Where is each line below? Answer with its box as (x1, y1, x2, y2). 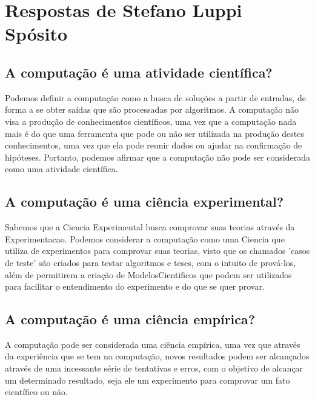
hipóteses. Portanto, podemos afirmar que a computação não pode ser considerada (5, 150, 310, 163)
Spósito (5, 21, 68, 46)
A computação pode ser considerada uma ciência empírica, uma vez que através (5, 338, 300, 350)
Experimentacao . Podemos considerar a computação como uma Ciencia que (5, 232, 285, 245)
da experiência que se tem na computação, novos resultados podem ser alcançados (5, 350, 310, 362)
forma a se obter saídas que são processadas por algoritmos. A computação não (5, 103, 299, 116)
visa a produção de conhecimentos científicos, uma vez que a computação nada (5, 115, 297, 127)
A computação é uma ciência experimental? (5, 192, 284, 211)
